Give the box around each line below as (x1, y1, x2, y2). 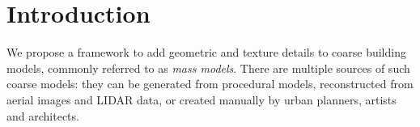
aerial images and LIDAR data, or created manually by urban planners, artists (6, 91, 397, 108)
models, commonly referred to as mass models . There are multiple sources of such (6, 59, 410, 76)
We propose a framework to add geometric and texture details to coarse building (6, 44, 406, 61)
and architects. (6, 107, 79, 124)
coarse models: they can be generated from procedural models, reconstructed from (6, 75, 414, 92)
